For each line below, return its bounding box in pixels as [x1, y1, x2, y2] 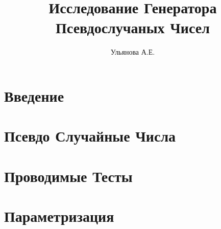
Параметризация [4, 205, 114, 226]
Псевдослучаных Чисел [56, 17, 210, 38]
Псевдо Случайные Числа [4, 125, 176, 146]
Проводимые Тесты [4, 165, 133, 186]
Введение [4, 85, 64, 106]
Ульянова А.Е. [110, 47, 155, 57]
